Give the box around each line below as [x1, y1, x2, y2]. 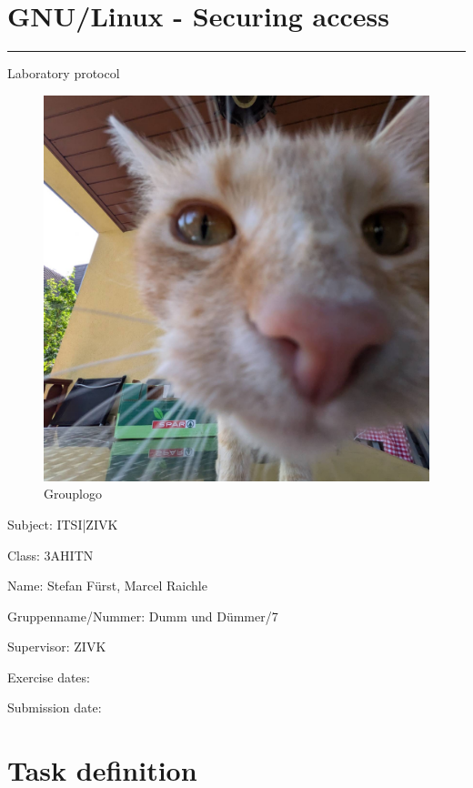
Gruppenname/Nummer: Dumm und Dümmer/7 [7, 606, 278, 625]
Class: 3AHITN [7, 545, 94, 564]
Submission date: [7, 698, 102, 717]
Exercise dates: [7, 667, 90, 686]
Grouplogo [44, 484, 102, 503]
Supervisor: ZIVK [7, 637, 106, 656]
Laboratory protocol [7, 64, 120, 83]
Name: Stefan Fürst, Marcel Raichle [7, 576, 207, 595]
